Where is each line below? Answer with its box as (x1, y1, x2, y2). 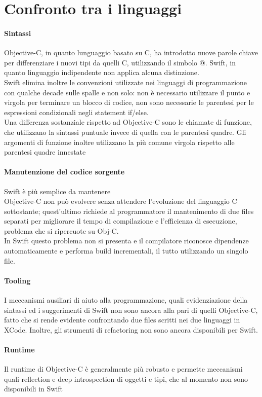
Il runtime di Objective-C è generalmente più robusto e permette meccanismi (4, 364, 243, 374)
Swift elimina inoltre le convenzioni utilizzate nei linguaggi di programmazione (4, 77, 247, 87)
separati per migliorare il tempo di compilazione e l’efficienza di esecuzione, (4, 215, 237, 226)
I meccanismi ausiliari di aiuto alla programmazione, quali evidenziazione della (4, 295, 248, 305)
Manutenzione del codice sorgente (4, 166, 125, 177)
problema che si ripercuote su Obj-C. (4, 225, 119, 236)
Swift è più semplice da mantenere (4, 186, 111, 196)
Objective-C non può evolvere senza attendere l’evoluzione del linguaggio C (4, 196, 237, 206)
